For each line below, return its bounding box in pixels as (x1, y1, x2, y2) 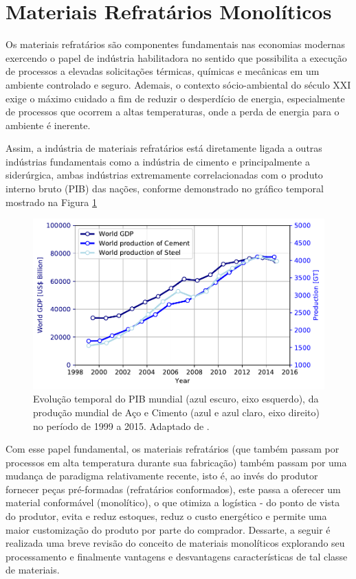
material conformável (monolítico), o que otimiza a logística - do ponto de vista (5, 495, 340, 510)
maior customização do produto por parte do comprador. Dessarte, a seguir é (5, 522, 331, 536)
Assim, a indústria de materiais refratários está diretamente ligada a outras (5, 141, 322, 155)
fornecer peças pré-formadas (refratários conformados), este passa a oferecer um (5, 481, 341, 496)
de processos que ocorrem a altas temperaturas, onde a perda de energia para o (5, 104, 340, 119)
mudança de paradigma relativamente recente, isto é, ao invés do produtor (5, 468, 318, 483)
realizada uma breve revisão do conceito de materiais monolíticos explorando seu (5, 536, 345, 550)
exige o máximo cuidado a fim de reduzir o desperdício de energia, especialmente (5, 91, 345, 105)
